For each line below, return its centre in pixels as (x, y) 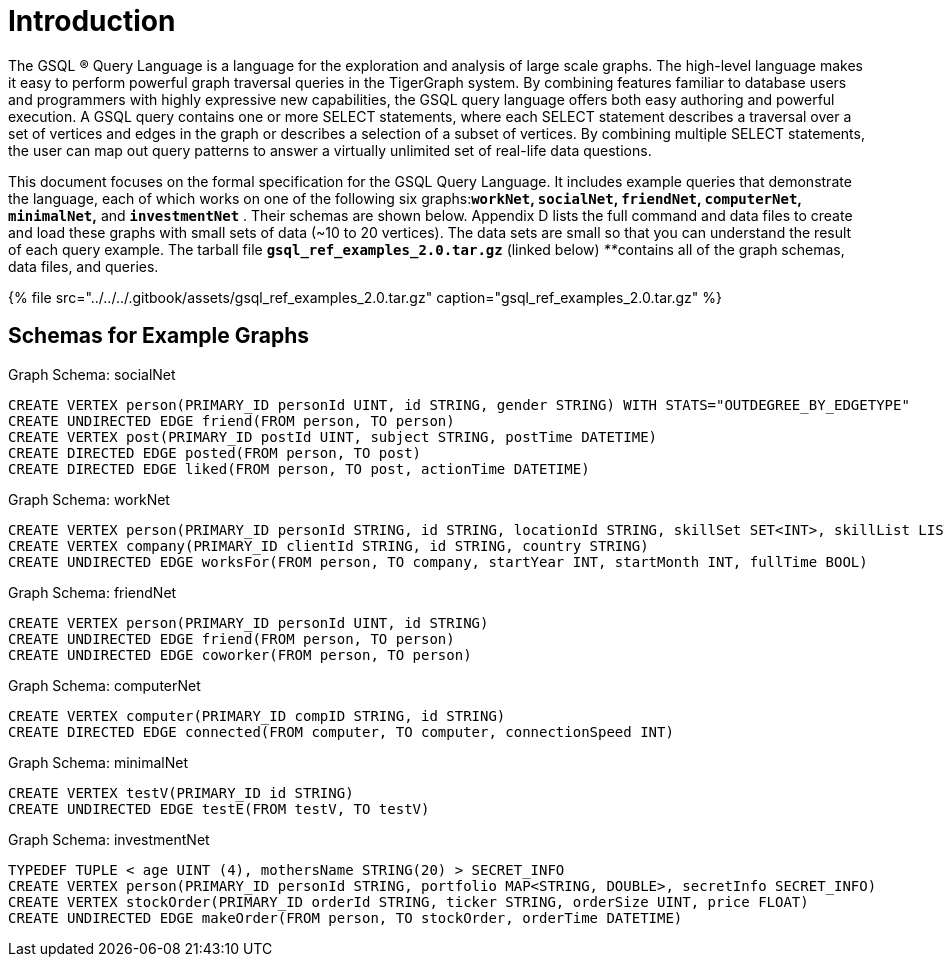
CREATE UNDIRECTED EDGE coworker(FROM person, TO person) (240, 654)
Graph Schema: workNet (89, 499)
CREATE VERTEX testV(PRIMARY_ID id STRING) (181, 792)
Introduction (92, 21)
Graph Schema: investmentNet (109, 839)
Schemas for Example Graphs (159, 336)
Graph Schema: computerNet (104, 685)
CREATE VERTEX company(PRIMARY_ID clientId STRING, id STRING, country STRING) (328, 545)
